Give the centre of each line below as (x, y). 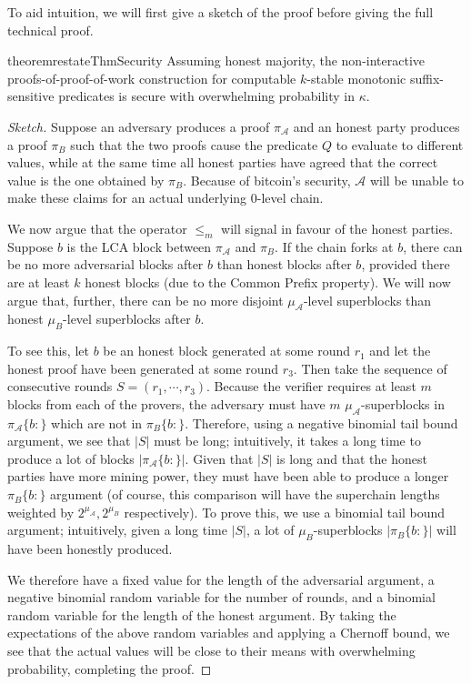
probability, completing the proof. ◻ (110, 668)
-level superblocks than (367, 300)
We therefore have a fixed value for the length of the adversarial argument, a (221, 579)
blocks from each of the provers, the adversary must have (166, 403)
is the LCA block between (139, 246)
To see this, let (48, 351)
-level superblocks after (127, 319)
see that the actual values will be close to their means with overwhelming (211, 651)
